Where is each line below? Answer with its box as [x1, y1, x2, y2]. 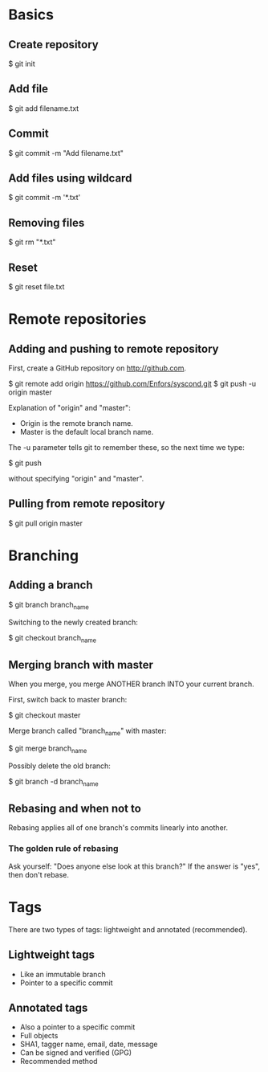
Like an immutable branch [19, 969, 106, 979]
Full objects [19, 1031, 59, 1041]
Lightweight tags [8, 948, 95, 962]
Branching [8, 546, 79, 565]
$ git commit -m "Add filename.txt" [8, 148, 124, 158]
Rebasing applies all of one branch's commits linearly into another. [8, 823, 229, 833]
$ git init [8, 59, 36, 68]
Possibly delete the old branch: [8, 761, 111, 771]
